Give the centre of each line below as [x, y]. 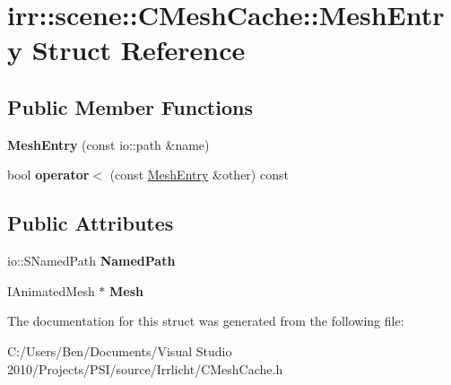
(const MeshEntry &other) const [199, 175]
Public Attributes [91, 223]
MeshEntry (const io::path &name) [108, 144]
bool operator [48, 175]
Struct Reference [139, 50]
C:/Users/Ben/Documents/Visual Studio [120, 350]
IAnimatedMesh [51, 290]
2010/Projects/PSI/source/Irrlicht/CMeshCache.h [145, 368]
